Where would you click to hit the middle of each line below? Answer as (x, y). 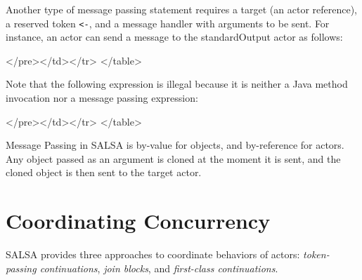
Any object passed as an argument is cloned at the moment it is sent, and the (173, 158)
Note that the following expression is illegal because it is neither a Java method (177, 84)
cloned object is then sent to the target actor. (104, 172)
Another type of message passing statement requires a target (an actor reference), (182, 9)
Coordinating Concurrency (138, 221)
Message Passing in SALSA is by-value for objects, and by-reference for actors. (175, 145)
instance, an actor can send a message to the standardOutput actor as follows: (174, 37)
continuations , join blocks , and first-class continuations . (159, 268)
